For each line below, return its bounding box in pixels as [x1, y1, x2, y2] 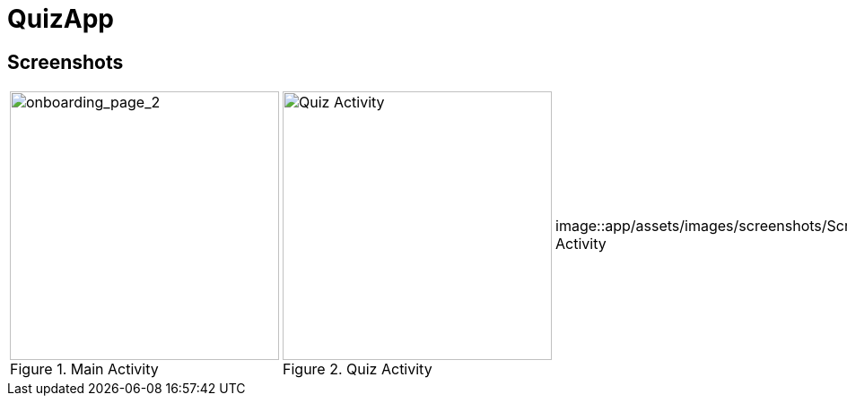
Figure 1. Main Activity [10, 360, 159, 379]
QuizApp [7, 4, 115, 34]
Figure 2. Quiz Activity [283, 360, 432, 379]
